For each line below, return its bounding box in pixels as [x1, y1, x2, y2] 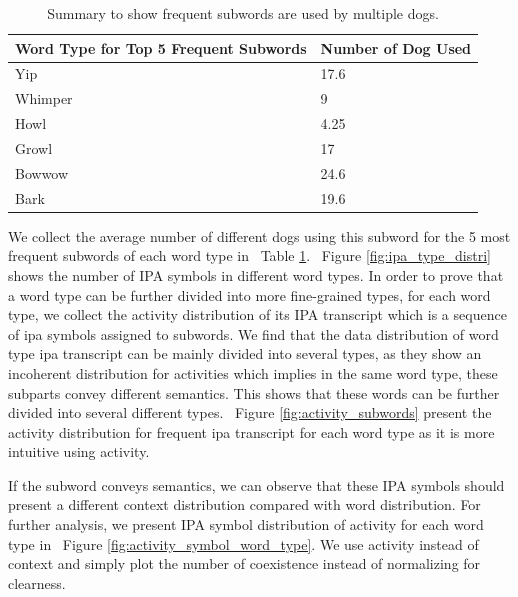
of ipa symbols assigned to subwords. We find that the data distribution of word [8, 323, 499, 344]
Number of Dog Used [320, 37, 472, 58]
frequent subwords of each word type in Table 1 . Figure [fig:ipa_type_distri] [8, 245, 491, 266]
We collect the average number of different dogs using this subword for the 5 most [8, 225, 511, 246]
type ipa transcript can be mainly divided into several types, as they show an [8, 343, 482, 364]
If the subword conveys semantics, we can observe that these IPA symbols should [8, 474, 505, 495]
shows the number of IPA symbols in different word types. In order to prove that [8, 264, 504, 285]
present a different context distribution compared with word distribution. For [8, 494, 481, 515]
